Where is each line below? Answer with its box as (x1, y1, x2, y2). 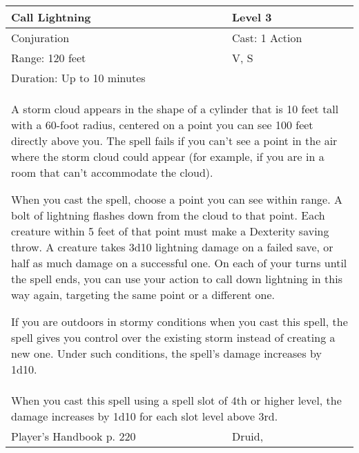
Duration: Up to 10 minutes (11, 70, 146, 86)
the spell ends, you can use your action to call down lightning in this (11, 271, 342, 287)
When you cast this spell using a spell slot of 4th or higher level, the (11, 392, 342, 408)
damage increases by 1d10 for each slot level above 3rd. (11, 408, 278, 424)
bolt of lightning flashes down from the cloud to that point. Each (11, 207, 325, 223)
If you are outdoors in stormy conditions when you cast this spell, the (11, 314, 348, 329)
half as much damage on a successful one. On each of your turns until (11, 255, 347, 271)
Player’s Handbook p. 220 (11, 428, 136, 444)
